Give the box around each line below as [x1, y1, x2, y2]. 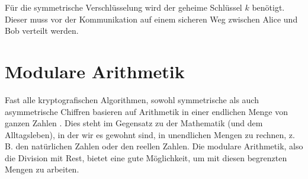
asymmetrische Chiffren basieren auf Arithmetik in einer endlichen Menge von [5, 105, 288, 117]
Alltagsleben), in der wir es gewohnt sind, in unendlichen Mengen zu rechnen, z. [5, 128, 295, 140]
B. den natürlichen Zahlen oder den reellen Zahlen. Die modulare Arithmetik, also [5, 140, 303, 152]
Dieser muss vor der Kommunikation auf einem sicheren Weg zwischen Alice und [5, 12, 298, 25]
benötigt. [252, 1, 285, 13]
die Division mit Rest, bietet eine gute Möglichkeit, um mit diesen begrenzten [5, 151, 287, 164]
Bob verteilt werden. [5, 24, 79, 37]
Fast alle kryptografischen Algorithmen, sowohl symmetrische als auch [5, 93, 259, 106]
